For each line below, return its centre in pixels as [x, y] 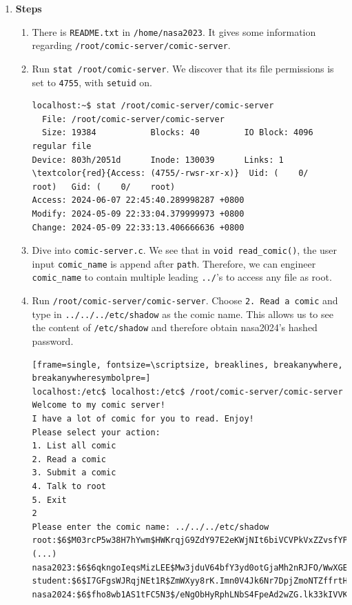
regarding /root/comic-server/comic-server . [131, 45]
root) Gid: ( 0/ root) [104, 187]
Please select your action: [96, 432]
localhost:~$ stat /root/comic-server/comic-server [153, 106]
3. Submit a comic [74, 473]
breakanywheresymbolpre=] [91, 378]
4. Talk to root [69, 487]
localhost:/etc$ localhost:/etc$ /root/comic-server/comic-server [187, 391]
